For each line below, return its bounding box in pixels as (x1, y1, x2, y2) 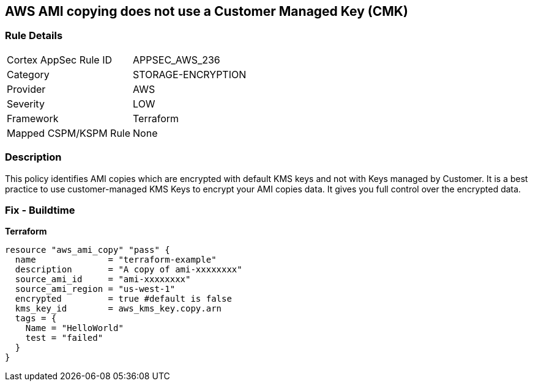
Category (7, 68, 50, 81)
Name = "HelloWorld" (25, 323, 124, 333)
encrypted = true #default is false (15, 294, 232, 304)
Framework (7, 112, 59, 125)
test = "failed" (25, 333, 103, 343)
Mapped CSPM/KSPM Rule (7, 126, 131, 139)
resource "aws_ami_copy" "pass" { (5, 245, 170, 255)
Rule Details (5, 29, 63, 42)
